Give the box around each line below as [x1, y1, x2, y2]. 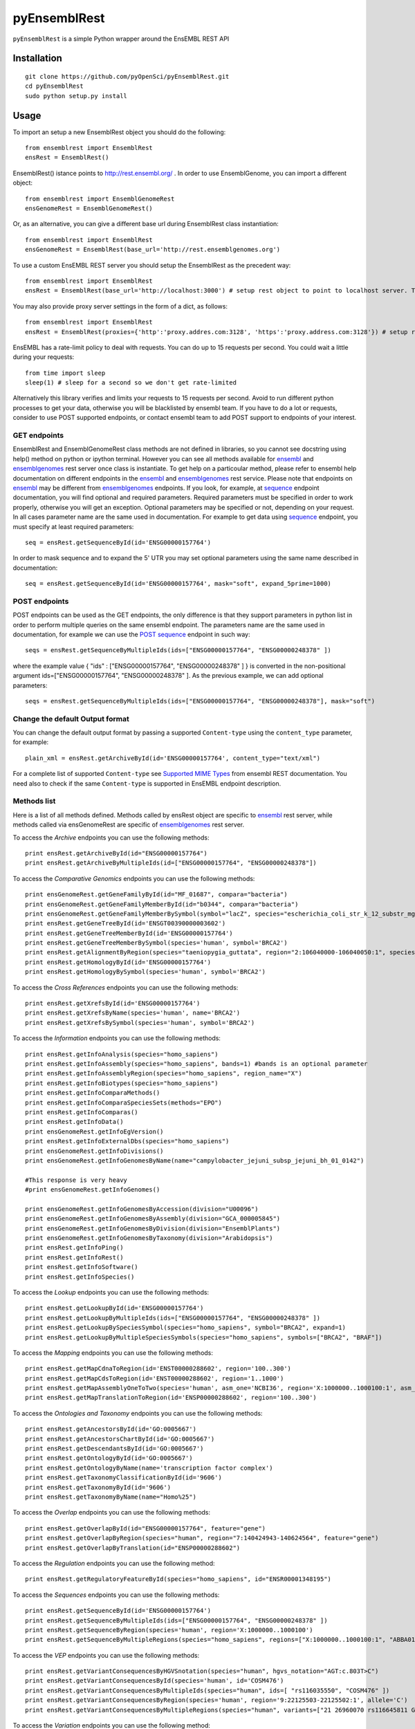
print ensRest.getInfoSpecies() [25, 1273, 135, 1281]
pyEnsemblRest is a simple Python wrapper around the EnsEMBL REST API [12, 35, 230, 43]
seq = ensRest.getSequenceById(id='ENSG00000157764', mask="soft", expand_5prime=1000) [25, 580, 332, 588]
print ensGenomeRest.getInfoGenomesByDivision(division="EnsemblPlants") [25, 1224, 281, 1232]
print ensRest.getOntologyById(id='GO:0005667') [25, 1454, 193, 1462]
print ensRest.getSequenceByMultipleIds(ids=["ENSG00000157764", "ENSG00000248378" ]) [25, 1616, 328, 1625]
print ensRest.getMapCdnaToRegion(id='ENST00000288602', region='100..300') [25, 1365, 292, 1373]
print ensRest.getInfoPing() [25, 1243, 124, 1252]
